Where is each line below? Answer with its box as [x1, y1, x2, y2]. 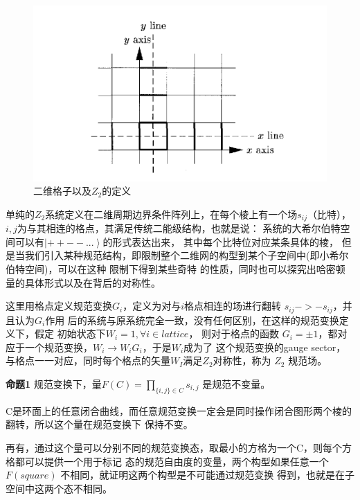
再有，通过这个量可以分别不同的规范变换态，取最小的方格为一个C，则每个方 [6, 440, 352, 454]
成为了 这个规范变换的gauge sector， [183, 339, 346, 354]
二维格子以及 [33, 184, 91, 198]
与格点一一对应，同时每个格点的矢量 [6, 353, 170, 368]
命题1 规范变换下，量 [6, 376, 102, 391]
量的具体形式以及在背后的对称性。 [6, 275, 161, 289]
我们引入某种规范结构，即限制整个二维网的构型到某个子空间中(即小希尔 [24, 248, 349, 262]
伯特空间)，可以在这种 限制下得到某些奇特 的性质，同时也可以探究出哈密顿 [6, 261, 345, 276]
